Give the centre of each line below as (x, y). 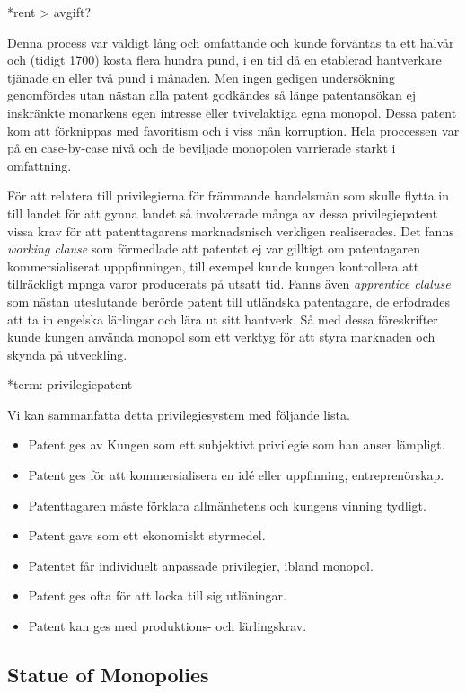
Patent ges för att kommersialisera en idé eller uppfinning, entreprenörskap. (236, 475)
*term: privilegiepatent (70, 384)
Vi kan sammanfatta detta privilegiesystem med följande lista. (179, 414)
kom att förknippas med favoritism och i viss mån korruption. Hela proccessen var (233, 130)
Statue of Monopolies (108, 675)
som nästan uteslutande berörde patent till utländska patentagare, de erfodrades (229, 301)
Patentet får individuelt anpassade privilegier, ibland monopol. (201, 565)
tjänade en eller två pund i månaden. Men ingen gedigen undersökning (201, 77)
